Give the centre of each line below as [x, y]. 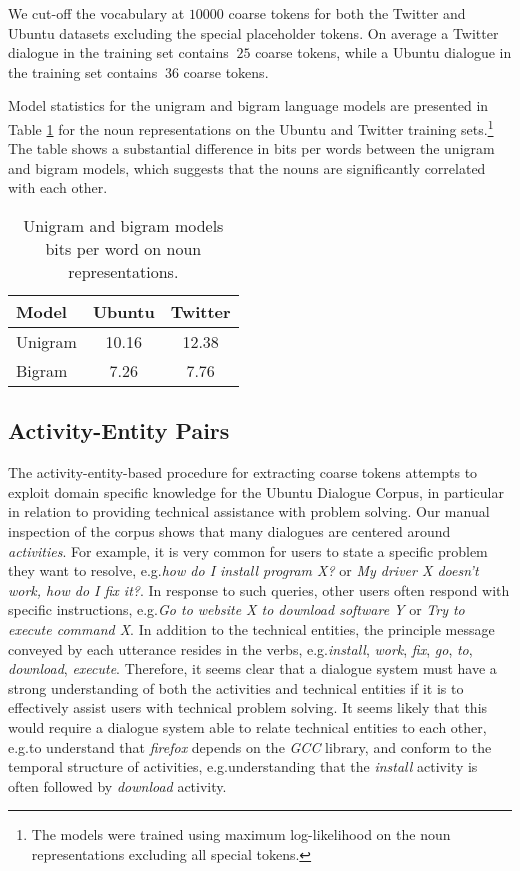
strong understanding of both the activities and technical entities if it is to [236, 687]
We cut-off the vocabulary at [96, 13]
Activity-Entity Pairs [119, 430]
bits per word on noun [123, 248]
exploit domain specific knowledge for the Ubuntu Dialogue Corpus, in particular [256, 491]
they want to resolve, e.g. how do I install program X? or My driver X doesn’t [243, 570]
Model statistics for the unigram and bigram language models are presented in [248, 105]
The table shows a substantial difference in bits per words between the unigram [251, 148]
